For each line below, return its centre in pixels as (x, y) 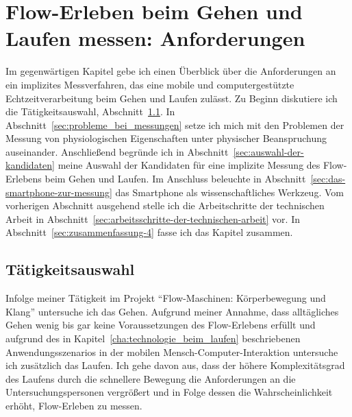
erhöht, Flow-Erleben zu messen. (74, 405)
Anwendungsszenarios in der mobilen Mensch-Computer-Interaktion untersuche (172, 352)
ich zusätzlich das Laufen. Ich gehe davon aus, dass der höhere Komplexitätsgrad (175, 365)
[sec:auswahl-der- (268, 151)
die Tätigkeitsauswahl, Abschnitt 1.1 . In (90, 111)
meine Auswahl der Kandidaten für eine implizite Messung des (189, 165)
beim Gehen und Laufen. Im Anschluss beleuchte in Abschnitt (175, 179)
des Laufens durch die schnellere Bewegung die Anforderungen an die (151, 378)
